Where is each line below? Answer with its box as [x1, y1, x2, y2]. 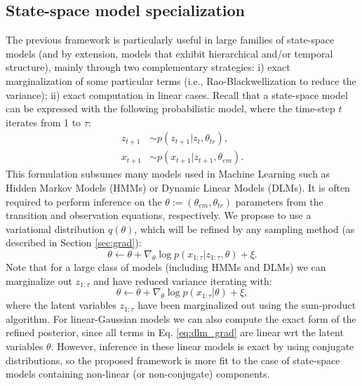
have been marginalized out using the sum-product [138, 298, 356, 312]
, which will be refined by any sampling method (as [134, 221, 355, 236]
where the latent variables [6, 298, 117, 312]
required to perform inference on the [6, 194, 162, 208]
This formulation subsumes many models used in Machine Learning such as [6, 166, 330, 181]
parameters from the [235, 194, 323, 208]
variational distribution [6, 221, 105, 236]
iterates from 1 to [6, 114, 81, 129]
